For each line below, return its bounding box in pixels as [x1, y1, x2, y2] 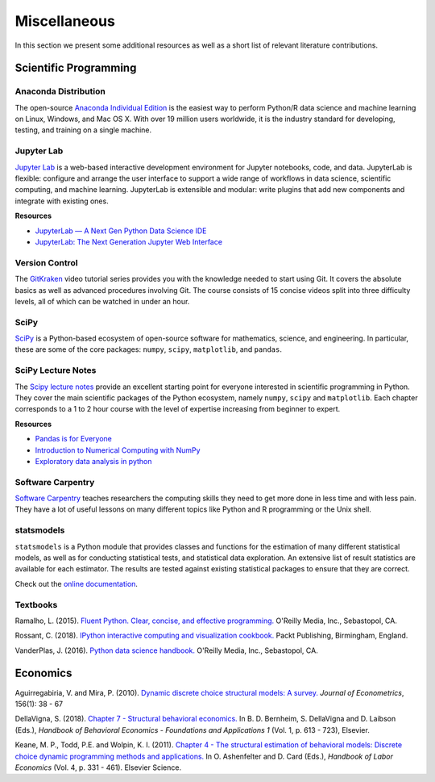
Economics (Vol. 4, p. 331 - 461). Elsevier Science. [14, 763, 181, 772]
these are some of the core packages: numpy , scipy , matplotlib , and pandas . [14, 345, 282, 354]
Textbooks [14, 599, 58, 610]
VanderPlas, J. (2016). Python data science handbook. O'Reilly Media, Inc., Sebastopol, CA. [14, 646, 318, 655]
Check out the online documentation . [14, 579, 139, 588]
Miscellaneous [14, 12, 116, 30]
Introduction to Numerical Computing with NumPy [35, 445, 201, 455]
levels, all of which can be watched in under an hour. [14, 296, 190, 306]
